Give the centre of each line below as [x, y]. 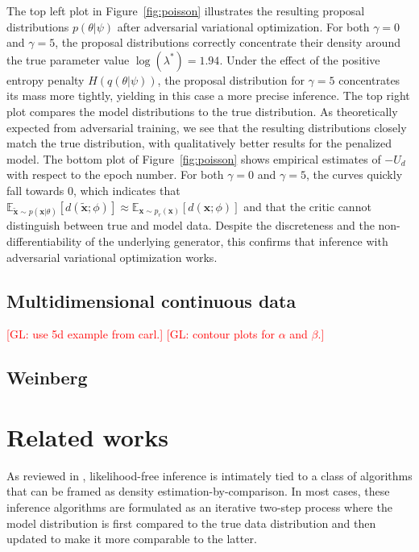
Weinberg [47, 378]
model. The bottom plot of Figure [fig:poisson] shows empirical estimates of [194, 158]
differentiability [44, 241]
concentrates [369, 79]
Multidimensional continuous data [151, 300]
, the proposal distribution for [231, 79]
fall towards [35, 190]
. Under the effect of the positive [300, 59]
